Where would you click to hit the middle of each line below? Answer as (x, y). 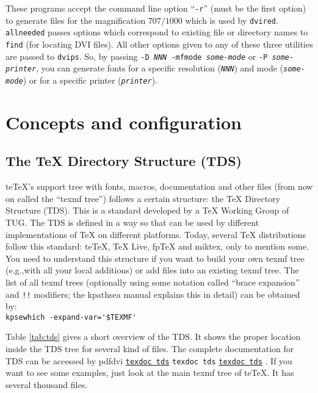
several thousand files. (47, 384)
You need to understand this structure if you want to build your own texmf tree (155, 258)
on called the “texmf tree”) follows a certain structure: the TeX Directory (143, 198)
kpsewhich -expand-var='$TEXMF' (71, 317)
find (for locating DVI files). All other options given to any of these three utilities (159, 44)
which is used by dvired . (232, 20)
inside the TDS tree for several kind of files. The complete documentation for (150, 349)
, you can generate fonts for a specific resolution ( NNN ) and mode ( (160, 68)
